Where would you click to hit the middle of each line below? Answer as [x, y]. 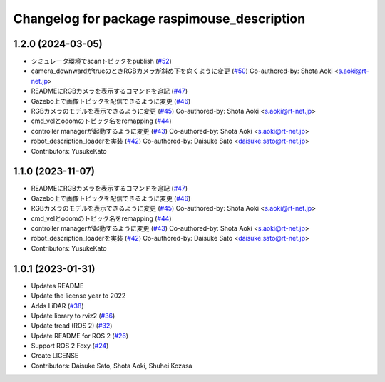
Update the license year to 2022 [78, 296]
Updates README [57, 286]
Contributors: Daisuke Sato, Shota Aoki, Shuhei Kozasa [112, 366]
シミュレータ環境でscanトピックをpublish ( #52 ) [102, 61]
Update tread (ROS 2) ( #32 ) [72, 326]
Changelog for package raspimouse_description [159, 19]
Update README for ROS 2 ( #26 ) [79, 336]
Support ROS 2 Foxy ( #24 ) [70, 346]
